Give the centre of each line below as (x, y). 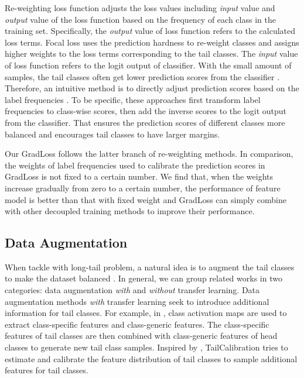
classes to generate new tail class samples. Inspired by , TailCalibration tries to (146, 347)
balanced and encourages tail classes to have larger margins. (112, 134)
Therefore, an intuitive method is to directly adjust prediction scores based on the (152, 88)
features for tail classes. (47, 370)
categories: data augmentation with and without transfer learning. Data (132, 290)
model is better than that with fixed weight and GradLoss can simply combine (146, 199)
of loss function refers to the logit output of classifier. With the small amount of (148, 65)
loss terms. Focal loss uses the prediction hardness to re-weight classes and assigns (152, 42)
